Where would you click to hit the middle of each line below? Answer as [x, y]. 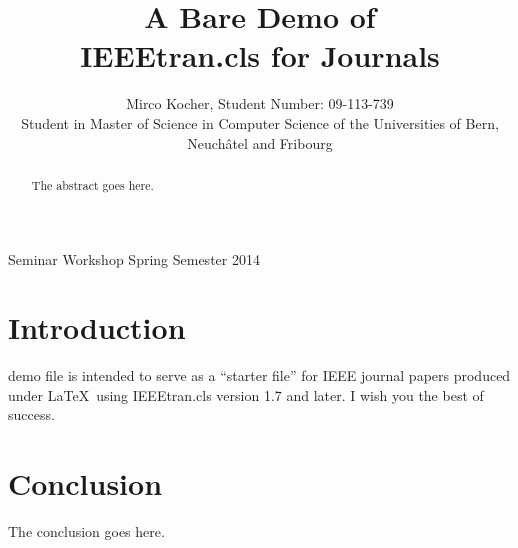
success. [31, 414]
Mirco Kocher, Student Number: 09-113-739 [260, 103]
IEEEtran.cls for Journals [260, 55]
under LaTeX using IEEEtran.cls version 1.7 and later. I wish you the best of [246, 394]
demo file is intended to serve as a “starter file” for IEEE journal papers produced [259, 375]
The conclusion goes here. [86, 531]
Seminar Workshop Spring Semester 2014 [134, 258]
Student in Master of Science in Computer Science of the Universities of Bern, [260, 122]
